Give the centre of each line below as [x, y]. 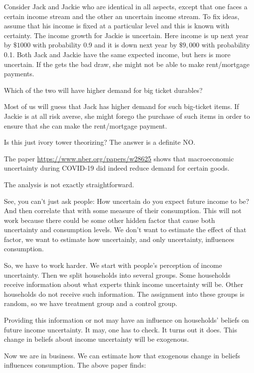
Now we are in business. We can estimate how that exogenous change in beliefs [122, 355]
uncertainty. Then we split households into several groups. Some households [117, 274]
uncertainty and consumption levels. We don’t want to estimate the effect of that [125, 230]
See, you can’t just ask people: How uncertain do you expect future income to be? [127, 201]
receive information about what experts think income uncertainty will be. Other [124, 284]
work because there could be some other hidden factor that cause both [110, 220]
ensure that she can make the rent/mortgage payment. [85, 125]
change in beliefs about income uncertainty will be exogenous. [96, 339]
